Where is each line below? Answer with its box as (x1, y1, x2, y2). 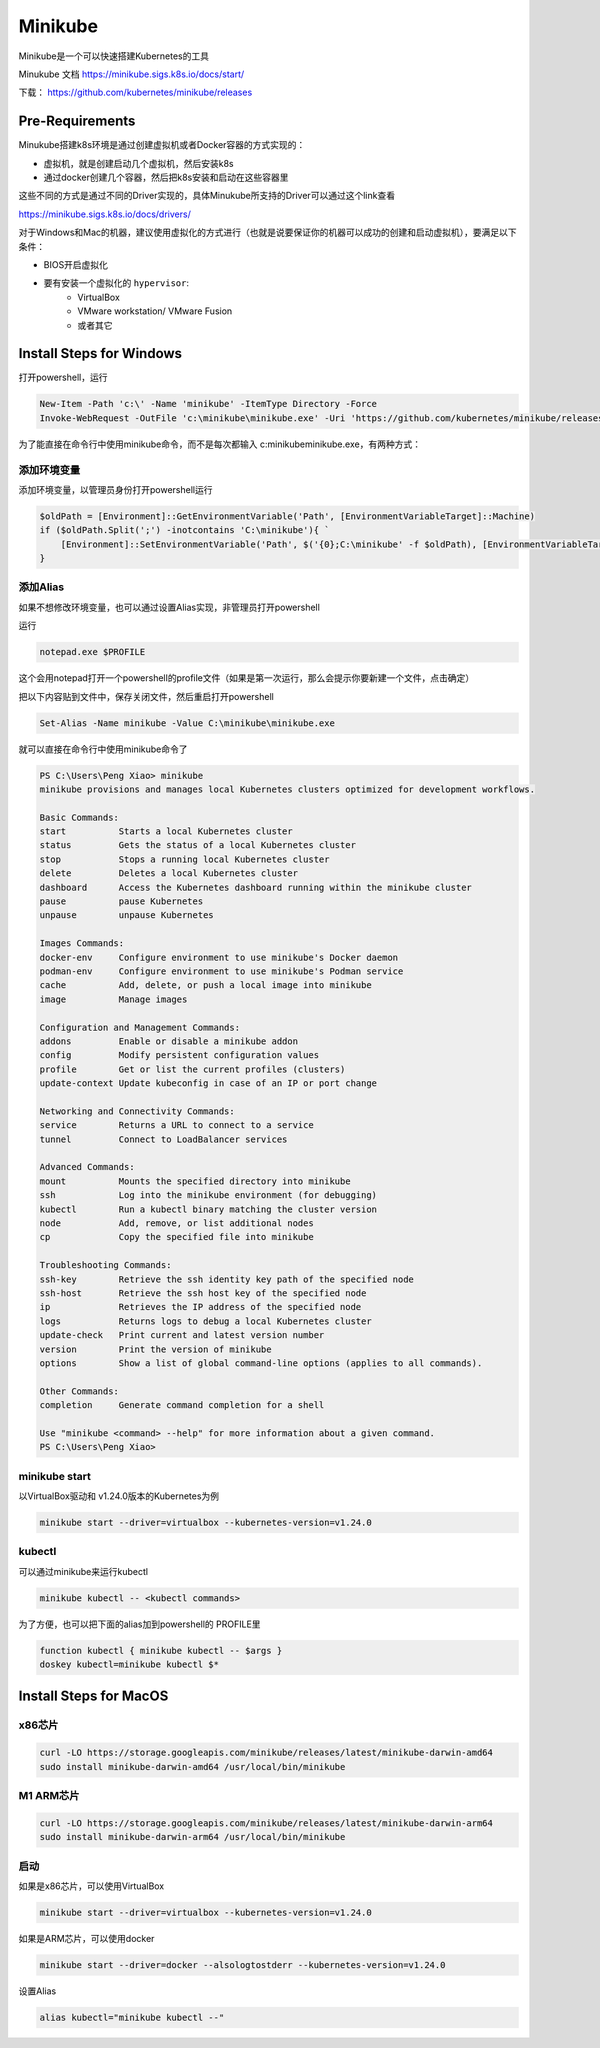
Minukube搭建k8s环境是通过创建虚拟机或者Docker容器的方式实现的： (18, 139, 306, 151)
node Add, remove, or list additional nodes (39, 1218, 314, 1229)
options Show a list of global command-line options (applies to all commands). (39, 1357, 483, 1369)
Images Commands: (39, 938, 125, 949)
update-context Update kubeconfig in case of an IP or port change (39, 1078, 378, 1089)
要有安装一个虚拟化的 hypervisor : (43, 277, 190, 289)
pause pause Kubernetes (39, 896, 204, 907)
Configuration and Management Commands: (39, 1021, 240, 1033)
